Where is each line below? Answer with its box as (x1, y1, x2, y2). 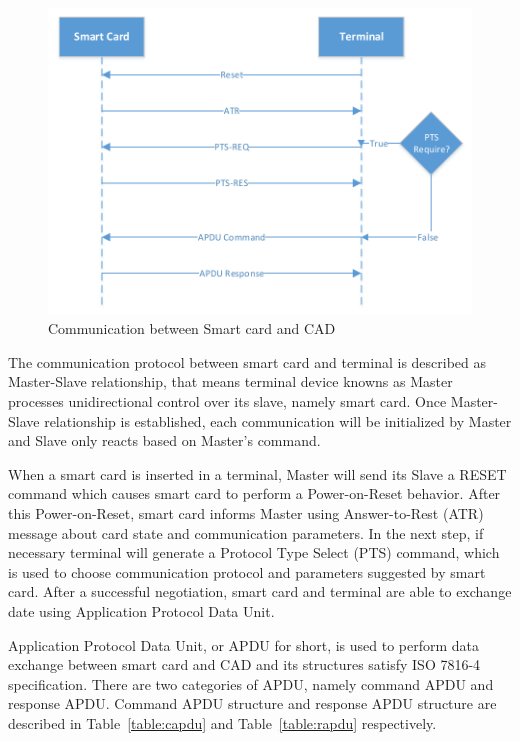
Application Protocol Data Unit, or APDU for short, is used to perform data (8, 634, 480, 655)
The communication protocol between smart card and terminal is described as (8, 351, 487, 372)
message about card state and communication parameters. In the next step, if (8, 522, 484, 543)
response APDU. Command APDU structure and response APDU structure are (8, 693, 497, 714)
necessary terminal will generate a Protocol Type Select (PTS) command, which (8, 542, 500, 563)
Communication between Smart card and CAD (48, 318, 336, 339)
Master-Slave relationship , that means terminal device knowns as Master (8, 371, 453, 392)
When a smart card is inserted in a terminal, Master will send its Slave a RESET (8, 463, 507, 484)
